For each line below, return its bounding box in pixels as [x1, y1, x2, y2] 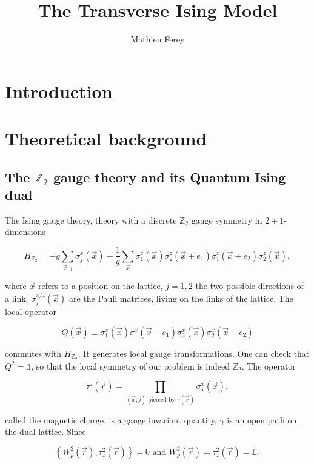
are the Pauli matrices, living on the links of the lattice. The [68, 291, 293, 304]
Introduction [5, 78, 113, 103]
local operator [5, 305, 56, 318]
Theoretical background [5, 126, 207, 151]
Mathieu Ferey [130, 33, 185, 45]
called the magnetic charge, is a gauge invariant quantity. [5, 413, 217, 426]
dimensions [5, 225, 46, 238]
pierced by [148, 396, 175, 403]
